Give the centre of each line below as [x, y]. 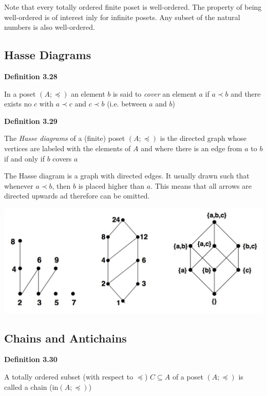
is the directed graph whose [203, 138]
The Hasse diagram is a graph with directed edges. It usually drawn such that [127, 176]
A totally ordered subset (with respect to [69, 377]
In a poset [20, 93]
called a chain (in [31, 386]
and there [246, 93]
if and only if [24, 158]
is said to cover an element [155, 93]
